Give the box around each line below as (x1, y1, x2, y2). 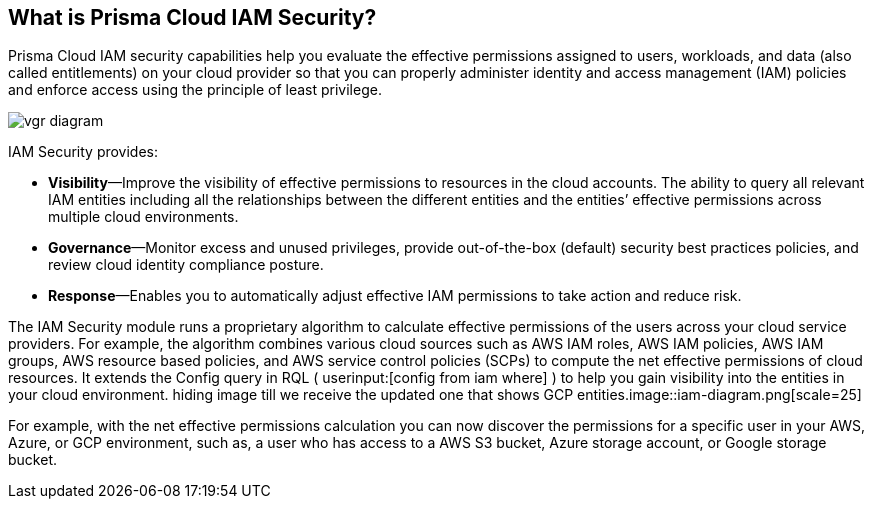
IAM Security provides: (8, 143, 159, 161)
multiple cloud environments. (48, 208, 239, 226)
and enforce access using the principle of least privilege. (8, 81, 382, 99)
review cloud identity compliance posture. (48, 256, 324, 274)
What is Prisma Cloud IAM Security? (8, 5, 377, 30)
